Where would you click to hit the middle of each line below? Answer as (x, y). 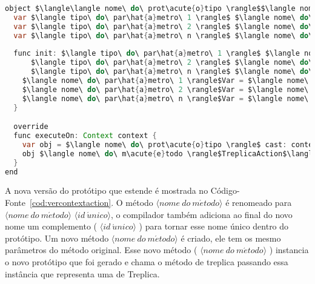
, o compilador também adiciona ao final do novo (201, 214)
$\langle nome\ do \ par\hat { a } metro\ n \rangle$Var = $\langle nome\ (165, 98)
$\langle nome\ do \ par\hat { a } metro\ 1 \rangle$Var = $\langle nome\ (165, 81)
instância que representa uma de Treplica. (82, 273)
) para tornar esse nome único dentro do (214, 226)
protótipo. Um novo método (57, 238)
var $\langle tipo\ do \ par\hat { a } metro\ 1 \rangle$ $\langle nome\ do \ (163, 17)
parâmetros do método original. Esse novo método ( (101, 250)
